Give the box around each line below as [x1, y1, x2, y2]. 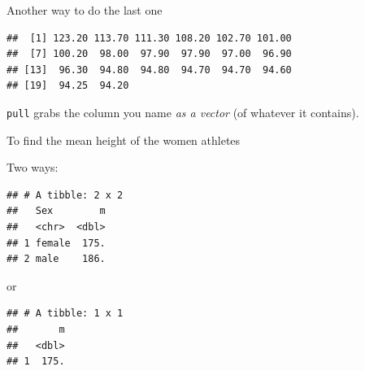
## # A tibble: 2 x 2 [7, 189, 124, 201]
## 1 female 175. [7, 237, 106, 249]
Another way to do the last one [7, 2, 163, 18]
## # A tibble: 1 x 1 [7, 308, 124, 320]
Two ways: [7, 159, 59, 176]
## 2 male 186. [7, 253, 106, 265]
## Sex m [7, 205, 106, 217]
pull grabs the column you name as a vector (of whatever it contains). [7, 103, 359, 120]
